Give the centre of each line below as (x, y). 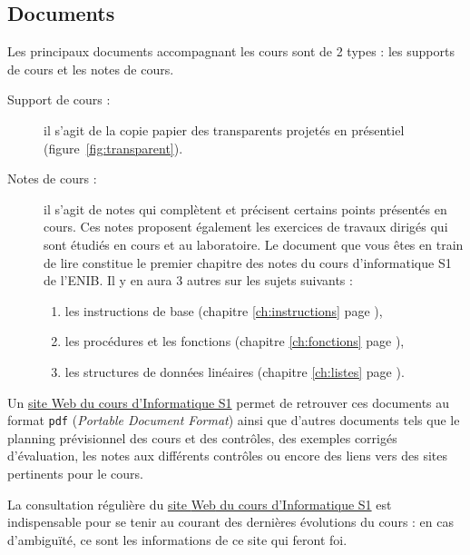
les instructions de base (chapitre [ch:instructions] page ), (224, 310)
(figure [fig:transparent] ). (113, 148)
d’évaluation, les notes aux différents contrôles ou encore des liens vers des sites (228, 456)
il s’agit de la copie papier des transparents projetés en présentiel (224, 129)
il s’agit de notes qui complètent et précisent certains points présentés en (245, 208)
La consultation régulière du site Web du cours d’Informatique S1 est (200, 504)
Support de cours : (59, 99)
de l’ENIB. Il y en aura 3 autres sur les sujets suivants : (198, 280)
